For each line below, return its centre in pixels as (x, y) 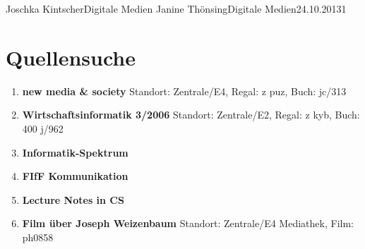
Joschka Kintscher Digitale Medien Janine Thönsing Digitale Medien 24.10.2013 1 (176, 8)
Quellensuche (71, 57)
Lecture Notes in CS (73, 199)
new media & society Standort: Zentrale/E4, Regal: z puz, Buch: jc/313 (184, 91)
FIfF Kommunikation (75, 176)
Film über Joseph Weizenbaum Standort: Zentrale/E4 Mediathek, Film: (188, 223)
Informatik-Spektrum (75, 152)
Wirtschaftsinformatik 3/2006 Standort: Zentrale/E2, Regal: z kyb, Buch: (191, 115)
